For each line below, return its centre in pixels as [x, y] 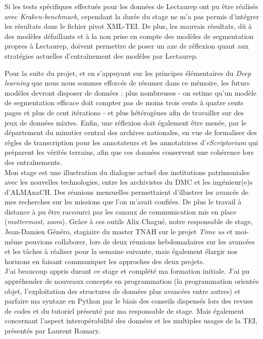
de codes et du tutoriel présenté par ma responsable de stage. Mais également [124, 310]
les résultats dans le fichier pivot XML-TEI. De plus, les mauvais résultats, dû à [128, 26]
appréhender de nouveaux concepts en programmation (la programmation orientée [132, 281]
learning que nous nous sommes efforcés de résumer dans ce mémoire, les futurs [127, 83]
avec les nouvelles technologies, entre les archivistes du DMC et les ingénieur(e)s [129, 182]
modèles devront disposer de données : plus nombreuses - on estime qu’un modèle [130, 92]
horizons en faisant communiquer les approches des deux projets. [105, 261]
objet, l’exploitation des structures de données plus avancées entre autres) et [123, 291]
